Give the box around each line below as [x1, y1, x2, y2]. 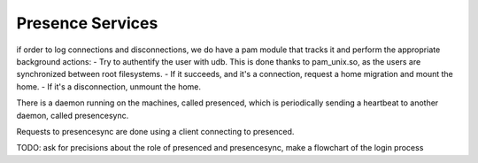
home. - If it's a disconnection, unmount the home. [16, 81, 202, 92]
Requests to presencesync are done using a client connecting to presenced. [16, 126, 295, 136]
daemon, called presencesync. [16, 110, 129, 120]
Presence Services [16, 13, 158, 33]
